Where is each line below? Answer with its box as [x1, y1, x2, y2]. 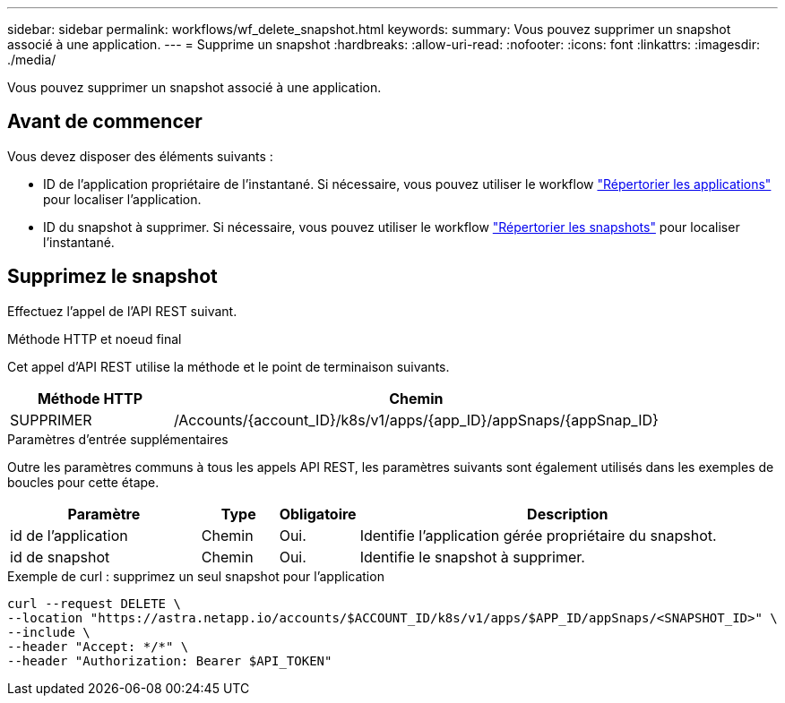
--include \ [7, 624, 91, 639]
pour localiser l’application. [43, 191, 202, 207]
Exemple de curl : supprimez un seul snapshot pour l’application [7, 568, 384, 584]
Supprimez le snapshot [7, 265, 218, 288]
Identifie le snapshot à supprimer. [359, 547, 585, 566]
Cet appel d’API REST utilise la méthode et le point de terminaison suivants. [7, 358, 450, 374]
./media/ [7, 52, 56, 67]
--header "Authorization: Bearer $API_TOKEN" [7, 653, 332, 668]
